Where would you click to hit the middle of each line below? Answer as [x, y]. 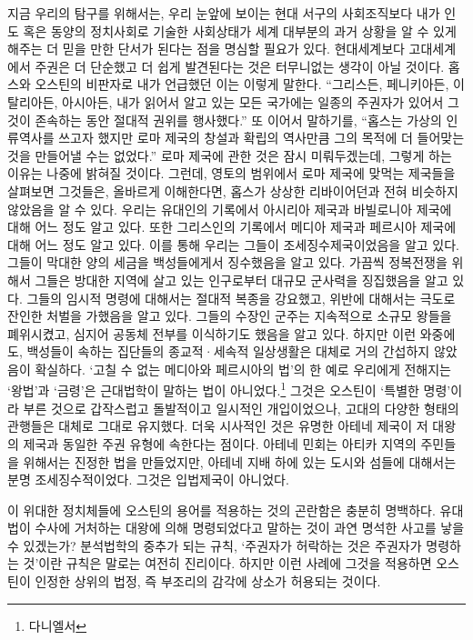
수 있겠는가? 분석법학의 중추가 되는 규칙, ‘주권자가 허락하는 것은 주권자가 [215, 545]
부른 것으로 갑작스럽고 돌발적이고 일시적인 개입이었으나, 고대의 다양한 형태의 [241, 408]
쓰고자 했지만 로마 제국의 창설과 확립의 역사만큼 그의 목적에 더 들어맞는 [262, 138]
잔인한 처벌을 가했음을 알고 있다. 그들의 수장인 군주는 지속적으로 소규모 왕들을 [230, 316]
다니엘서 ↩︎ [58, 625]
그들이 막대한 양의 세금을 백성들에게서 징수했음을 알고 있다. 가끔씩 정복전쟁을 [227, 262]
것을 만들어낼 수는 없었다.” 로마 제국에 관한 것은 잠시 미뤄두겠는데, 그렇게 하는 [230, 155]
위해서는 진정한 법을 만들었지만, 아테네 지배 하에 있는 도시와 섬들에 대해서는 [240, 461]
